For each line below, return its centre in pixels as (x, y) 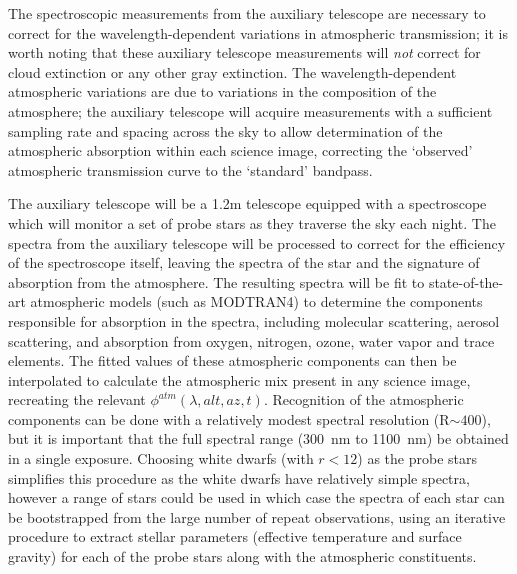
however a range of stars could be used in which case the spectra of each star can (256, 497)
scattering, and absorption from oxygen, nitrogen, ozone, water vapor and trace (251, 340)
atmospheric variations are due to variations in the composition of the (222, 91)
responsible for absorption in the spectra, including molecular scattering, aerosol (254, 320)
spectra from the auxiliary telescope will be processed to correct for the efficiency (257, 242)
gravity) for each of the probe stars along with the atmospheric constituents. (242, 556)
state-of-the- (466, 281)
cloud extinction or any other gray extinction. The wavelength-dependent (232, 71)
